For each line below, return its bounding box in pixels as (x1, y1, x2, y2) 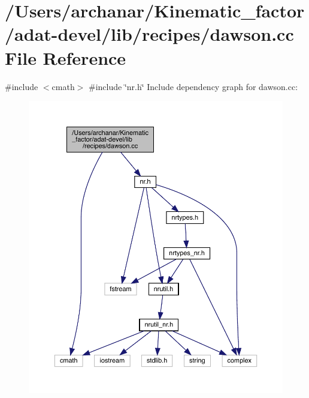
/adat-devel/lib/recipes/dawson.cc (5, 22, 294, 46)
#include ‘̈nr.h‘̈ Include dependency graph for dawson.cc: (89, 80, 298, 92)
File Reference (5, 45, 126, 70)
